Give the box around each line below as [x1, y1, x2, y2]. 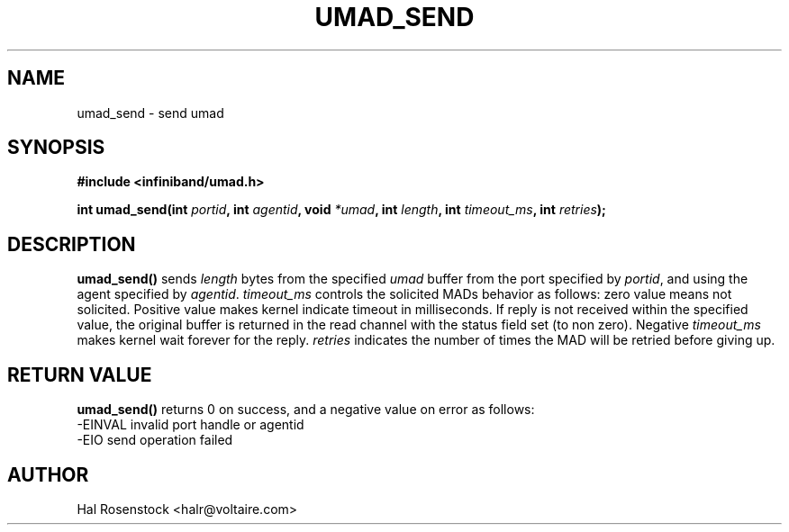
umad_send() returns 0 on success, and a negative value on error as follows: [77, 401, 535, 418]
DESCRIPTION [7, 232, 136, 256]
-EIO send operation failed [77, 432, 233, 448]
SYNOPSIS [7, 136, 105, 159]
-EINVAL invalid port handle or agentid [77, 417, 304, 433]
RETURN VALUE [7, 363, 152, 386]
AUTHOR [7, 463, 89, 486]
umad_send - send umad [77, 104, 224, 121]
